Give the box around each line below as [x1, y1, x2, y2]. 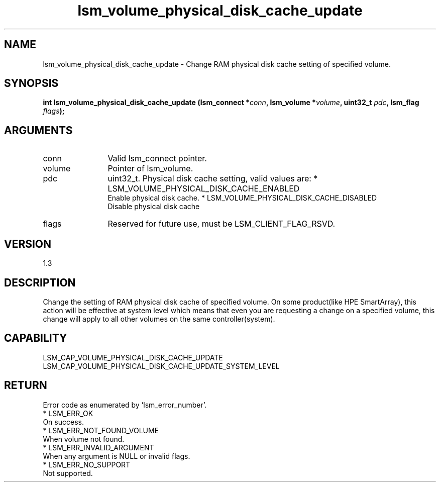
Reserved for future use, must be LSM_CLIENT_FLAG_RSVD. [107, 219, 336, 229]
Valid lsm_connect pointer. [107, 153, 207, 164]
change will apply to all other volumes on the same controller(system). [43, 314, 275, 323]
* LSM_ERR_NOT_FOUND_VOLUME [43, 426, 159, 435]
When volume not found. [43, 434, 125, 443]
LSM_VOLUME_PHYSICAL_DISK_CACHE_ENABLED [107, 183, 300, 194]
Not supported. [43, 468, 93, 477]
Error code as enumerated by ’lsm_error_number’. [43, 400, 207, 409]
